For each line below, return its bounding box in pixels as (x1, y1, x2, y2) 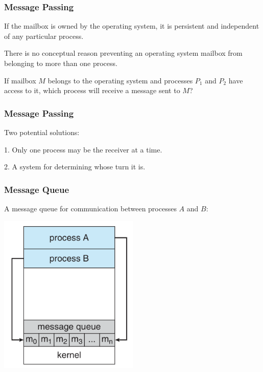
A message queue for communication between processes (4, 203, 177, 213)
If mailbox (4, 75, 36, 85)
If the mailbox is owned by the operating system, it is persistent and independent (4, 20, 259, 31)
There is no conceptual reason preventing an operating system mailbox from (4, 48, 243, 58)
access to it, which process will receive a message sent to (4, 85, 180, 96)
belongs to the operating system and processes (47, 75, 193, 85)
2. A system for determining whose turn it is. (4, 161, 146, 172)
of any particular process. (4, 30, 84, 41)
